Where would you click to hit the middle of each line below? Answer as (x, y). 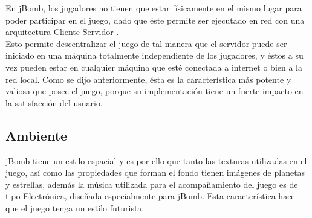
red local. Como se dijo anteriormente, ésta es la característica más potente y (148, 79)
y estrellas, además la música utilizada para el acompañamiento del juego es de (152, 184)
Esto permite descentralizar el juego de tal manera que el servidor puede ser (146, 43)
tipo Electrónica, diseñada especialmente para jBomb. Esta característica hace (150, 196)
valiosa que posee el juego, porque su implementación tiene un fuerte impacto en (154, 91)
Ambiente (37, 135)
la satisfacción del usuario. (54, 102)
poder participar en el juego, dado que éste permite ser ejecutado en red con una (155, 20)
